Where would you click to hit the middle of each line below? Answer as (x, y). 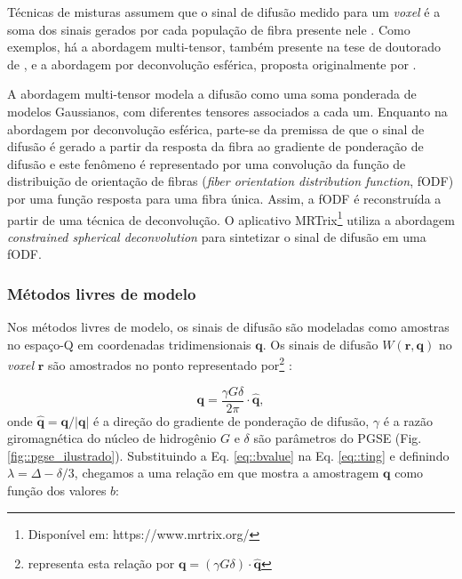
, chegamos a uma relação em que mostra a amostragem (227, 473)
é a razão (408, 420)
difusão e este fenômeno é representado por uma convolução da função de (207, 163)
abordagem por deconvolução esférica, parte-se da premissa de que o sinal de (216, 129)
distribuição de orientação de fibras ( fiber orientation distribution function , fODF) (231, 181)
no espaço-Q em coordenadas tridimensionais (129, 344)
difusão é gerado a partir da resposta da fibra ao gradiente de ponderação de (215, 146)
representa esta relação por (101, 563)
